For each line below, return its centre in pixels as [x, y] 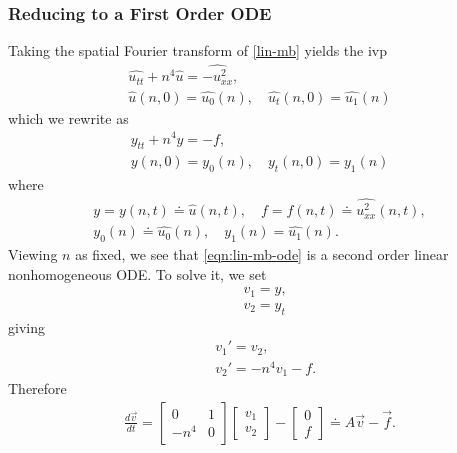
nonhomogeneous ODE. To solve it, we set [137, 273]
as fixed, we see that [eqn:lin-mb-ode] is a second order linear [262, 254]
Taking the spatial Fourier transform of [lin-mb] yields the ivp [198, 50]
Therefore [37, 388]
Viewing [33, 254]
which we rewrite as [68, 117]
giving [26, 326]
